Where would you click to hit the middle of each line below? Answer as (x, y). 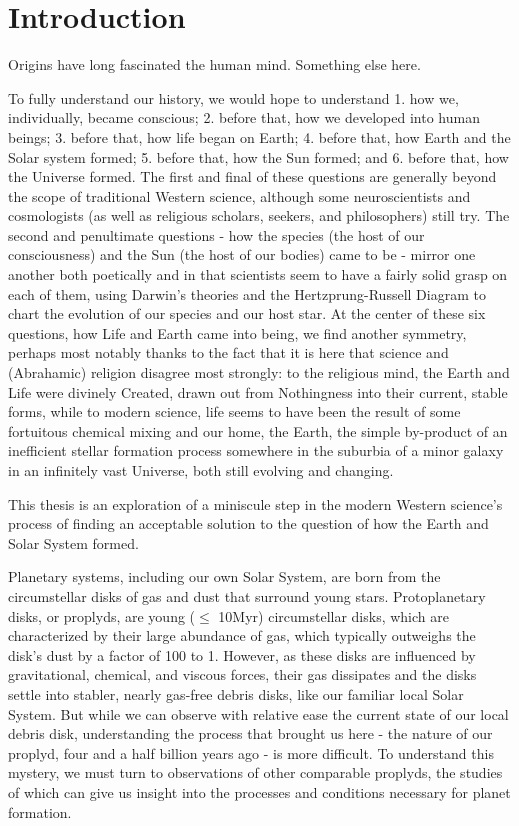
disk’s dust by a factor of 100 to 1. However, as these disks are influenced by (242, 654)
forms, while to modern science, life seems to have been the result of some (234, 411)
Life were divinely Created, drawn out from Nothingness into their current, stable (258, 391)
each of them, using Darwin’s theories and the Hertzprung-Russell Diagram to (247, 293)
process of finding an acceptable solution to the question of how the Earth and (248, 523)
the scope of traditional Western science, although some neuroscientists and (239, 195)
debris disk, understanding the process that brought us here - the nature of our (250, 733)
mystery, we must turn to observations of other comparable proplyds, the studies (255, 772)
